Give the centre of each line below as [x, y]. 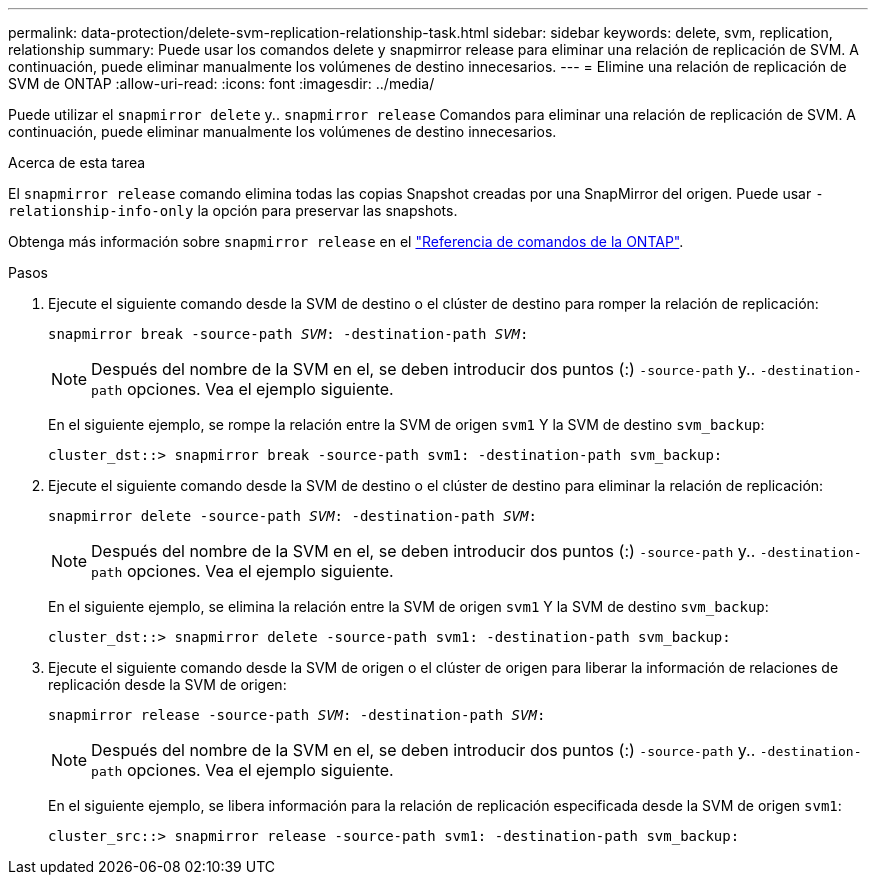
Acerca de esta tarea [77, 162]
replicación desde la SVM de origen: [167, 684]
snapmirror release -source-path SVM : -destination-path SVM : [297, 715]
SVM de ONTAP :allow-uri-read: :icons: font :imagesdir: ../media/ [221, 83]
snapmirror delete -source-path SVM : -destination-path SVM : [292, 516]
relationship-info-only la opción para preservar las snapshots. [233, 210]
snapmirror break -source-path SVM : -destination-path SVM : [288, 334]
